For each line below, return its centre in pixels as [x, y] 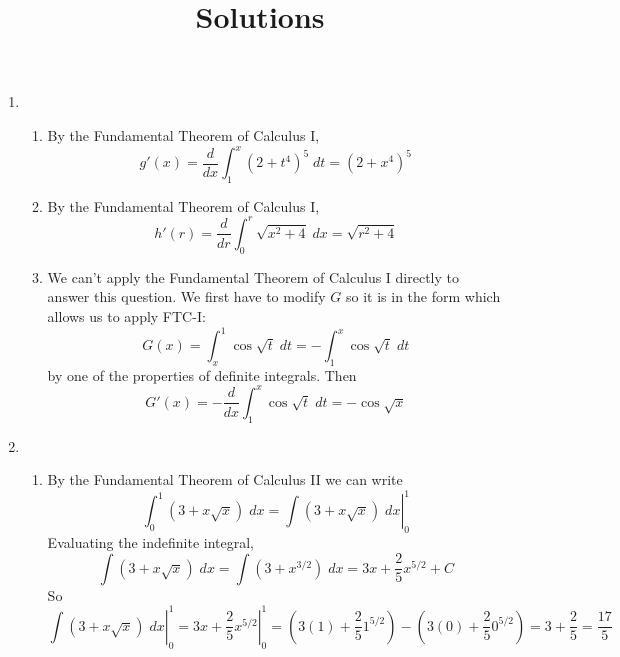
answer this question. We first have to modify [186, 296]
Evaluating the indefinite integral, [150, 542]
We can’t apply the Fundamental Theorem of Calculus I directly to [253, 276]
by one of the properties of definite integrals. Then [202, 374]
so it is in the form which [423, 296]
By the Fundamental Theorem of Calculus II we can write [225, 479]
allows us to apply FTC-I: [126, 315]
